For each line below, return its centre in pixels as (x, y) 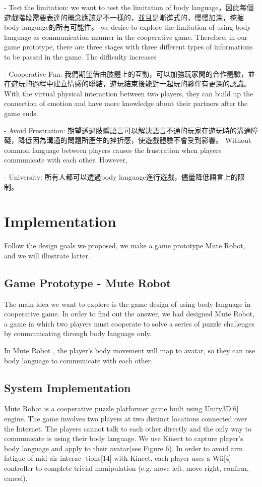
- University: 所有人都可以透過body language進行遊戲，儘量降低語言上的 (121, 176)
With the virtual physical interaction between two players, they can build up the (129, 93)
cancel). (16, 478)
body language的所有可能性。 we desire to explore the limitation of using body (127, 27)
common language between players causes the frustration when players (113, 150)
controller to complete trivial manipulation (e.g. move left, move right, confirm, (126, 468)
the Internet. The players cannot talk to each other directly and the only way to (128, 428)
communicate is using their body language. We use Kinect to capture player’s (124, 438)
